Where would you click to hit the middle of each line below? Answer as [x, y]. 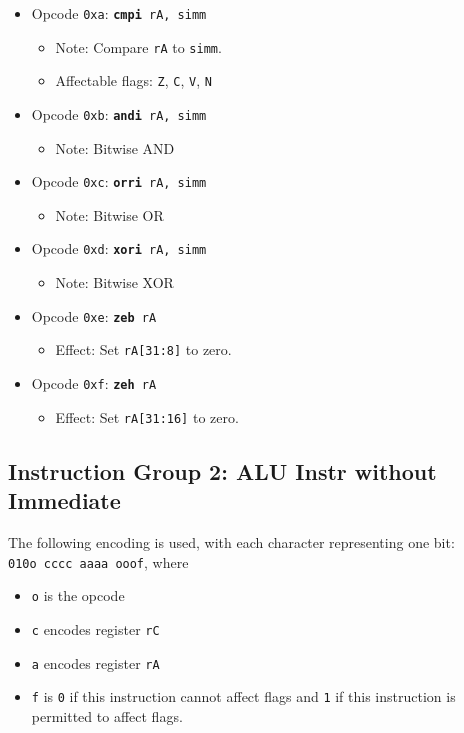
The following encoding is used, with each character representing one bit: [231, 541]
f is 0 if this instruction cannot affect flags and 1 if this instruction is [243, 696]
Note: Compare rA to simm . [138, 46]
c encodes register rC [95, 628]
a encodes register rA [95, 662]
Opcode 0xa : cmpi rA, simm [119, 13]
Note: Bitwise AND [115, 147]
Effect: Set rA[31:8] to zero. [143, 349]
